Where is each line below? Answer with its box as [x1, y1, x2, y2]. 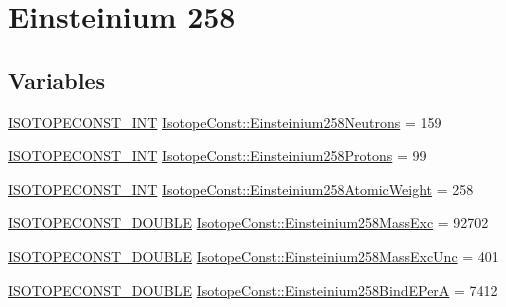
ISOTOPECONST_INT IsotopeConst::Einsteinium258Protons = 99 [8, 145, 427, 166]
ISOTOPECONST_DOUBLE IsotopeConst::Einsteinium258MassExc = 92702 [8, 212, 489, 233]
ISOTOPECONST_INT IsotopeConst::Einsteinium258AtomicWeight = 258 [8, 178, 474, 199]
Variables [8, 64, 106, 95]
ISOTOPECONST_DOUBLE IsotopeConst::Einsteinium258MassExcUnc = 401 [8, 245, 499, 266]
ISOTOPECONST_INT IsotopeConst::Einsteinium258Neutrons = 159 [8, 111, 442, 132]
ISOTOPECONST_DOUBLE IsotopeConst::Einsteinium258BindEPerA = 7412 [8, 279, 498, 300]
